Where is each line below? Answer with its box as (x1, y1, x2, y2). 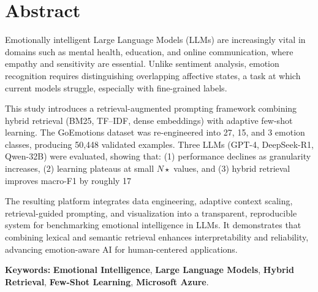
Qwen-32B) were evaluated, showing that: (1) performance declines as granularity (5, 150, 311, 163)
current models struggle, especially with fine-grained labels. (5, 81, 227, 94)
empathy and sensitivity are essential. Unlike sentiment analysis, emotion (5, 57, 279, 70)
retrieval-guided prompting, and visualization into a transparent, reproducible (5, 206, 297, 219)
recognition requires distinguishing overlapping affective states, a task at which (5, 69, 301, 82)
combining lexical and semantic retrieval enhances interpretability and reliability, (5, 231, 309, 244)
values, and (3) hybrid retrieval (173, 162, 290, 175)
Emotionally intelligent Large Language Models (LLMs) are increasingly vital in (5, 33, 306, 46)
